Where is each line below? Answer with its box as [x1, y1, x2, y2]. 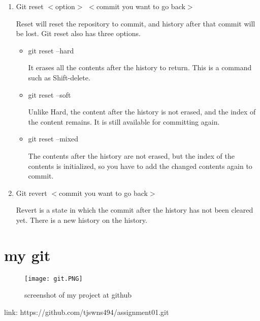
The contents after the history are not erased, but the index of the [28, 150, 235, 161]
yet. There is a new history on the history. [16, 214, 147, 225]
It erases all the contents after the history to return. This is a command [28, 62, 252, 73]
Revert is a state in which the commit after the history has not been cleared [16, 205, 253, 215]
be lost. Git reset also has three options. [16, 28, 141, 39]
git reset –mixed [28, 133, 79, 144]
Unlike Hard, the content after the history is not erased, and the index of [28, 106, 256, 117]
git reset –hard [28, 45, 74, 55]
